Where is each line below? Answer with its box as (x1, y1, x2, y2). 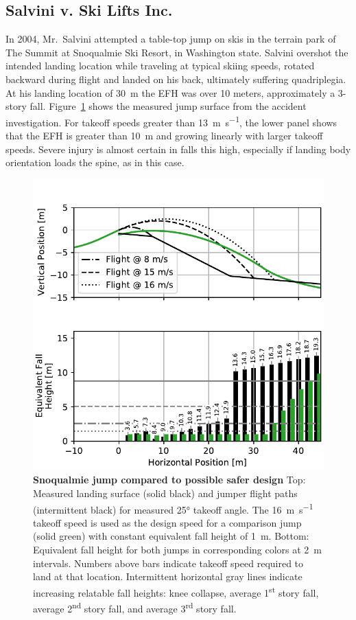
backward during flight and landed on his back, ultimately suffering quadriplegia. (5, 71, 346, 86)
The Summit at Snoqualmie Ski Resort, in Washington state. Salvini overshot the (5, 45, 348, 59)
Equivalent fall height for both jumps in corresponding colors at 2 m (33, 542, 322, 557)
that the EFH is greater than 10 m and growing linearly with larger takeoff (5, 128, 323, 143)
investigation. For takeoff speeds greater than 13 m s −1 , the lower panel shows (5, 113, 337, 129)
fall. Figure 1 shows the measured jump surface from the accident (29, 99, 307, 113)
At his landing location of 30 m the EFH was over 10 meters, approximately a (5, 85, 335, 100)
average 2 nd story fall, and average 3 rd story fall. (33, 599, 237, 615)
